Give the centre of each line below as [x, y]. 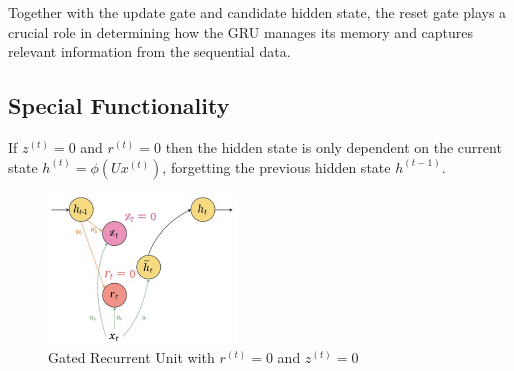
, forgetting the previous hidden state [276, 166]
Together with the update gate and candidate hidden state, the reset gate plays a [257, 12]
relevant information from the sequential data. [149, 51]
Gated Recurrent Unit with [131, 357]
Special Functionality [119, 105]
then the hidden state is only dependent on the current [333, 146]
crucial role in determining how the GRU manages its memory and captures [241, 31]
